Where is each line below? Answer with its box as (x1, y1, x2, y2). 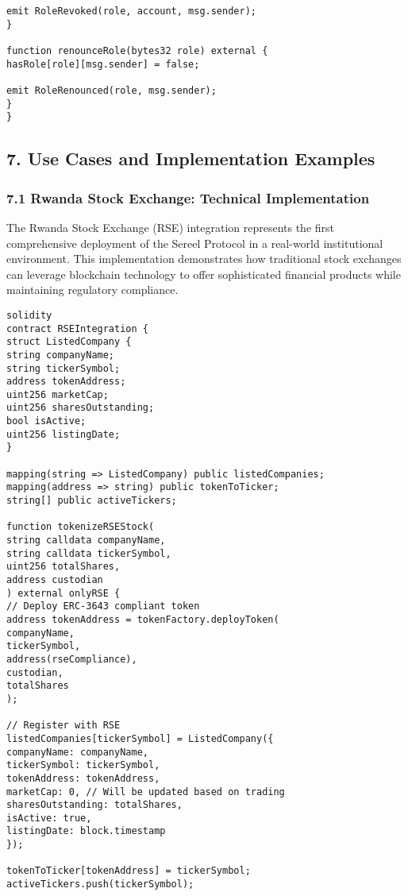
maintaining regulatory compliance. (6, 281, 179, 298)
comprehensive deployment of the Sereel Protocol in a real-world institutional (6, 234, 383, 251)
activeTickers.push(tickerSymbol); (6, 879, 194, 890)
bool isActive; (6, 415, 87, 427)
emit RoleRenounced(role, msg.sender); (6, 84, 217, 96)
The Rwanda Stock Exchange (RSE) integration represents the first (6, 218, 334, 235)
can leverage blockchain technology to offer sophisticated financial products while (6, 265, 401, 282)
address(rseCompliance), (6, 653, 137, 665)
